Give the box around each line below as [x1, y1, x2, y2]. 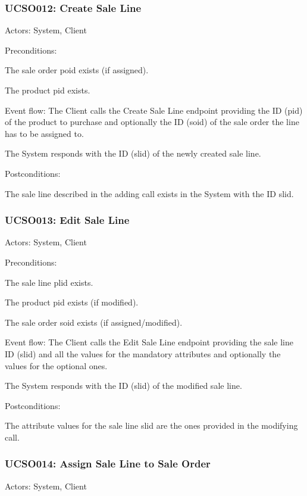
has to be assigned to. [5, 127, 84, 139]
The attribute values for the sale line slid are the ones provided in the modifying [5, 419, 298, 432]
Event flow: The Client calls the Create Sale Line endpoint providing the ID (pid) [5, 104, 303, 116]
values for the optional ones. [5, 359, 108, 372]
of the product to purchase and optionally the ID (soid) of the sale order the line [5, 116, 299, 128]
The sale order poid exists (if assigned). [5, 64, 149, 76]
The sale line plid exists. [5, 276, 93, 288]
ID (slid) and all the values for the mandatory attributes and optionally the [5, 347, 281, 360]
